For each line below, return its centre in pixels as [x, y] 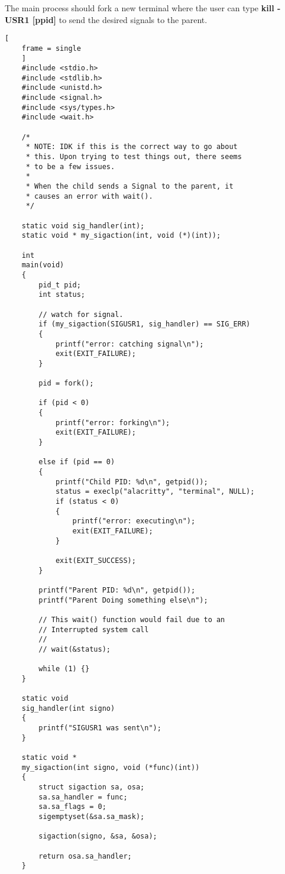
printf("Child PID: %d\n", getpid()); [132, 482]
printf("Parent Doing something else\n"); [123, 600]
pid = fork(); [66, 383]
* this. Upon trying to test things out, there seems [134, 157]
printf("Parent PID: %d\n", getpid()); [117, 590]
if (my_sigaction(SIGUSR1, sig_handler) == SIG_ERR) [145, 324]
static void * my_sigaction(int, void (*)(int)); [121, 236]
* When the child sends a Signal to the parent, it [129, 187]
